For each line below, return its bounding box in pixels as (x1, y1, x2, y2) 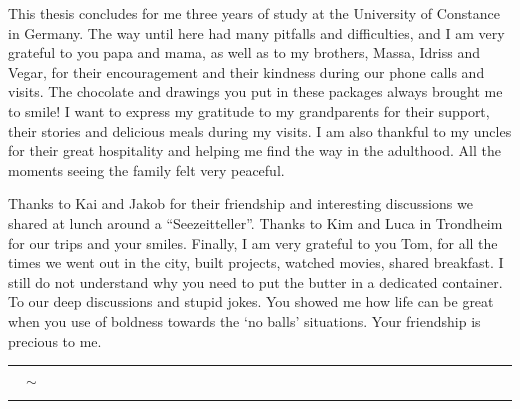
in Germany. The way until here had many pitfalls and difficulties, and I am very (8, 22, 505, 43)
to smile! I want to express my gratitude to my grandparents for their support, (8, 100, 490, 121)
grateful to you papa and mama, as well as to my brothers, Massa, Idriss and (8, 42, 481, 63)
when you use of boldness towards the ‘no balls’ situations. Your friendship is (8, 310, 481, 331)
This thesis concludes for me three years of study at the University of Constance (8, 3, 500, 23)
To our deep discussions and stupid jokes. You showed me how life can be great (8, 291, 494, 312)
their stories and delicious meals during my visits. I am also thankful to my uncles (8, 120, 512, 141)
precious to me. (8, 330, 102, 351)
